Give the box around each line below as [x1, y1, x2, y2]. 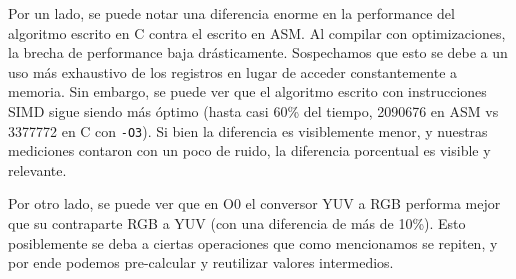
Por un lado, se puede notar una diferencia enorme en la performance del [8, 3, 455, 23]
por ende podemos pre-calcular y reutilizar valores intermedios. [8, 252, 394, 273]
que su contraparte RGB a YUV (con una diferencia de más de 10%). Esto [8, 213, 466, 233]
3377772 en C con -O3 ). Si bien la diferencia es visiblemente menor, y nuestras [8, 120, 488, 141]
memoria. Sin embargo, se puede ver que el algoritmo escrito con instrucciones [8, 81, 487, 102]
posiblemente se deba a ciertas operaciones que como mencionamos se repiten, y [8, 232, 498, 253]
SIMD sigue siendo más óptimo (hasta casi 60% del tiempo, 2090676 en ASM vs [8, 100, 499, 121]
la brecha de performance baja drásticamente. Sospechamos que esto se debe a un [8, 42, 508, 63]
